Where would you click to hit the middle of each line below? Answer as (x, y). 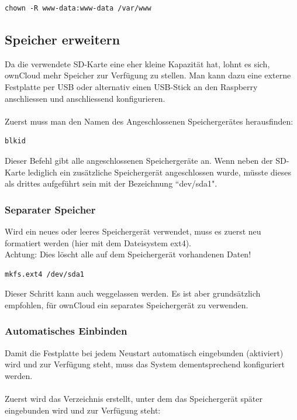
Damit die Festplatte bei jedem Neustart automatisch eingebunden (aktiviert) (144, 352)
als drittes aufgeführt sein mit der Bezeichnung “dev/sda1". (111, 183)
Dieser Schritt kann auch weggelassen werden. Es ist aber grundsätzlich (133, 293)
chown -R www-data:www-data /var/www (78, 8)
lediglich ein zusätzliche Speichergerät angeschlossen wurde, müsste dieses (159, 172)
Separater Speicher (50, 209)
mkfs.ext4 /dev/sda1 (45, 274)
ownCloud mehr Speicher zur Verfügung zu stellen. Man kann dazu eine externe (148, 75)
